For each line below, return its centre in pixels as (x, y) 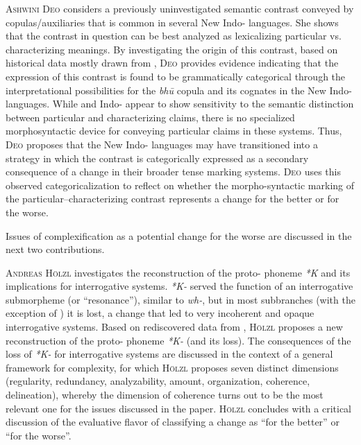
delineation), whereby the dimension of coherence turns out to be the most (165, 395)
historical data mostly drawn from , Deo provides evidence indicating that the (172, 63)
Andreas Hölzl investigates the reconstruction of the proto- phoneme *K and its (178, 272)
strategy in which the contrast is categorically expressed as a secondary (157, 158)
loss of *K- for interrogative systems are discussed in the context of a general (169, 354)
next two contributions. (55, 249)
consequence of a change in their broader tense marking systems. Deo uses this (173, 172)
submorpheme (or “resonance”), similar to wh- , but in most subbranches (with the (180, 299)
